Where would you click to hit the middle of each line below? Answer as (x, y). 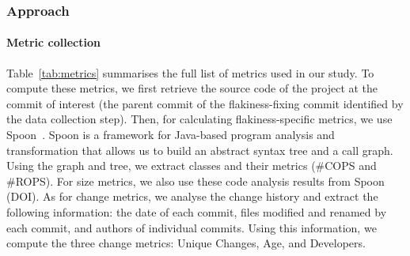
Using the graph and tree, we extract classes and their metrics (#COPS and (192, 166)
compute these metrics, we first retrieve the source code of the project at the (192, 88)
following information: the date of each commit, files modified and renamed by (197, 211)
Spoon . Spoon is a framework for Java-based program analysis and (171, 135)
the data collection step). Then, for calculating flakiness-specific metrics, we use (199, 119)
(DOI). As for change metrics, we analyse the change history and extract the (192, 196)
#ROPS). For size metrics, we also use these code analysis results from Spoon (196, 181)
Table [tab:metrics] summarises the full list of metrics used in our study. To (190, 72)
